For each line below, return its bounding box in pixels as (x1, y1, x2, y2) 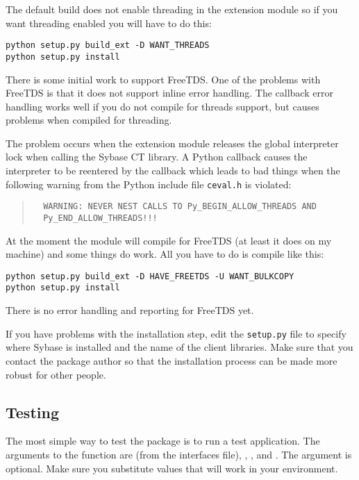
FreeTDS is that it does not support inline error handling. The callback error (6, 85, 333, 100)
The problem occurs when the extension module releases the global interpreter (6, 135, 339, 150)
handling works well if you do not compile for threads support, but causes (6, 99, 319, 113)
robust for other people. (6, 367, 106, 381)
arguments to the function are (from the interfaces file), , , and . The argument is (6, 447, 352, 461)
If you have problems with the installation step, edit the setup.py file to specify (6, 326, 347, 340)
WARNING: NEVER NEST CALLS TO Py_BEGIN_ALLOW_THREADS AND (43, 201, 317, 212)
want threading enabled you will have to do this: (6, 15, 212, 30)
